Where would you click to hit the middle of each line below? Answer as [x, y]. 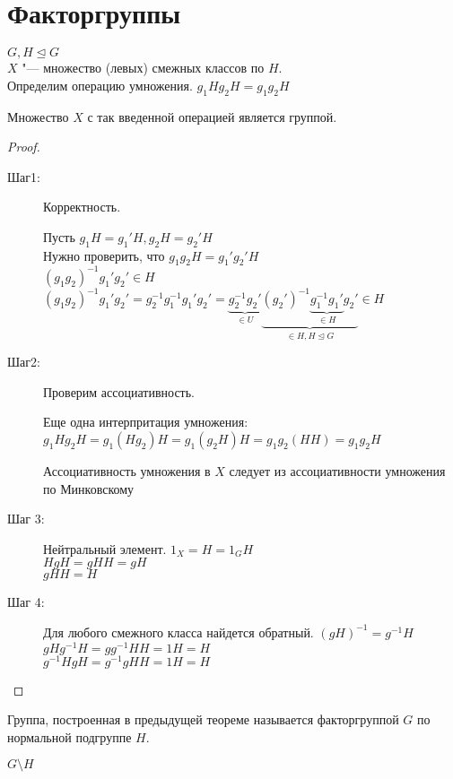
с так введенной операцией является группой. [212, 116]
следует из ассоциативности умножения [337, 470]
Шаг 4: [26, 602]
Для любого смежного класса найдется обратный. [179, 632]
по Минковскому [89, 488]
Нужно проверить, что [104, 255]
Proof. [24, 147]
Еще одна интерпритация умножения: [146, 422]
